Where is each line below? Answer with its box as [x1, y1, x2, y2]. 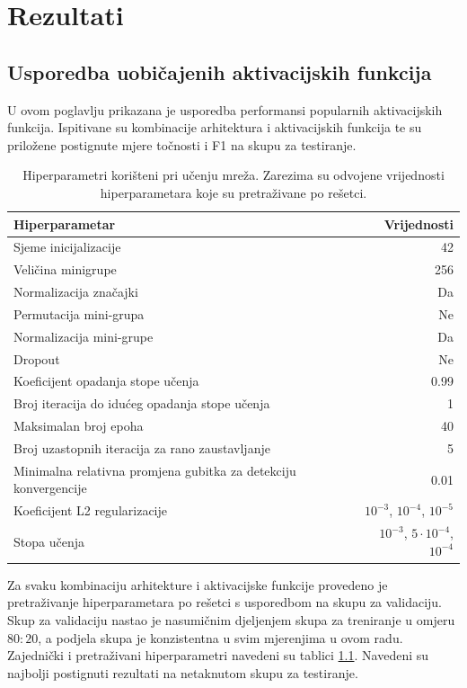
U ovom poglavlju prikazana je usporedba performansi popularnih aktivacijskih [7, 100, 443, 119]
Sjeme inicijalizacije [13, 237, 121, 256]
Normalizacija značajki [13, 282, 138, 301]
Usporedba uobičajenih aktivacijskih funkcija [7, 58, 432, 85]
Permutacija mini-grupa [13, 304, 145, 323]
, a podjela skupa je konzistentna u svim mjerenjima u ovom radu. [38, 628, 403, 647]
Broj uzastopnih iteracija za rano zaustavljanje [13, 438, 270, 457]
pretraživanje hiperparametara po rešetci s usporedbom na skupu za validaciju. [7, 593, 443, 612]
